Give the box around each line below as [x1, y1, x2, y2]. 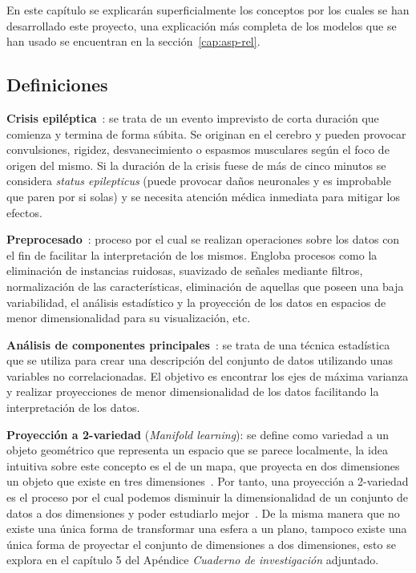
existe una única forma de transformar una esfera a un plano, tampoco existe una [6, 520, 407, 537]
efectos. [6, 204, 42, 220]
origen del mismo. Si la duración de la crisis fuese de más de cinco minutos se [6, 156, 386, 173]
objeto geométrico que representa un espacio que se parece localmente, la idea [6, 442, 388, 458]
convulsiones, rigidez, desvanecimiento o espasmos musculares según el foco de [6, 141, 390, 158]
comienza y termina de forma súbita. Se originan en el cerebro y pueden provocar [6, 125, 406, 142]
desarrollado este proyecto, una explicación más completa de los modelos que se [6, 17, 397, 34]
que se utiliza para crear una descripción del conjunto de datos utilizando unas [6, 352, 393, 369]
